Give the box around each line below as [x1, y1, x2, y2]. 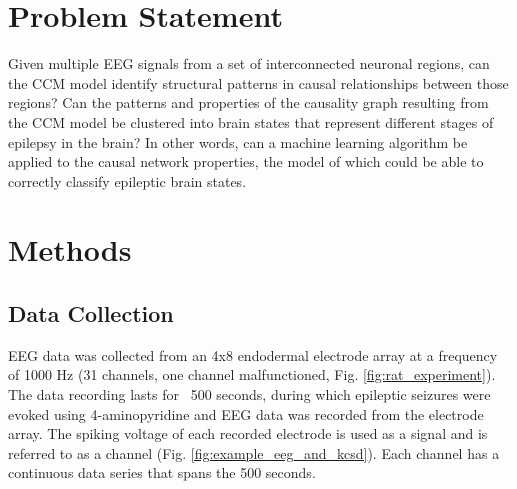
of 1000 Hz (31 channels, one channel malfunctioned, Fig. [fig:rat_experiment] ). [8, 364, 496, 385]
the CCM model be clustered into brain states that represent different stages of [8, 111, 494, 132]
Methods [8, 229, 132, 270]
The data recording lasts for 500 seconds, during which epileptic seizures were [8, 384, 491, 405]
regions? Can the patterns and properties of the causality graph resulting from [8, 92, 489, 113]
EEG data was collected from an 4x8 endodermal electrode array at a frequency [8, 344, 498, 365]
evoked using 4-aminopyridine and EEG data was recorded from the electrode [8, 403, 484, 424]
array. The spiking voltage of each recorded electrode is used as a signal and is [8, 423, 488, 444]
